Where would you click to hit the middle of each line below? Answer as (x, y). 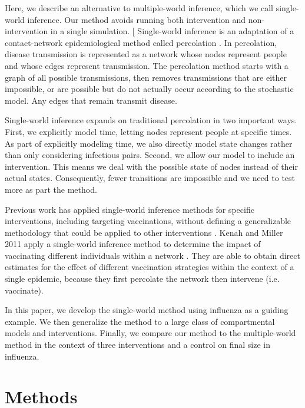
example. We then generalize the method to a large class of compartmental (140, 321)
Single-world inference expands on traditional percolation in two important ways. (151, 120)
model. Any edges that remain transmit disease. (91, 100)
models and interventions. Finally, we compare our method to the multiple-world (150, 333)
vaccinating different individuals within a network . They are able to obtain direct (152, 255)
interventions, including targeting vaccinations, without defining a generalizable (148, 221)
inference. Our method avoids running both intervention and (137, 19)
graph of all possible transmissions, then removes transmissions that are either (146, 77)
